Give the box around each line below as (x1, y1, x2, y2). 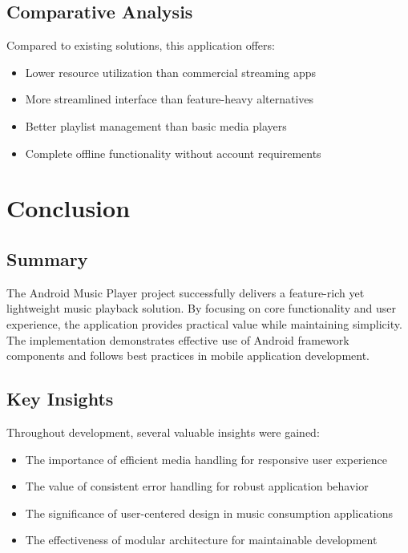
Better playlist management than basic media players (25, 117, 287, 134)
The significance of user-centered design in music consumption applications (25, 504, 394, 521)
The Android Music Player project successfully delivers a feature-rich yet (6, 284, 365, 301)
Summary (6, 246, 88, 271)
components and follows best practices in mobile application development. (6, 347, 370, 364)
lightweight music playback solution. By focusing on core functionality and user (6, 300, 396, 317)
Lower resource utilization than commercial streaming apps (25, 63, 317, 80)
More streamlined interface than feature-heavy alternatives (25, 91, 314, 107)
